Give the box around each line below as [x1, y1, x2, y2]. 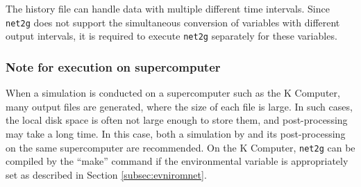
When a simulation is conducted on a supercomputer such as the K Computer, [6, 86, 340, 100]
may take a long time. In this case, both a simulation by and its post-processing [6, 126, 346, 140]
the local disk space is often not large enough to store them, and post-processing [6, 113, 348, 127]
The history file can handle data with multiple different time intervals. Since [6, 1, 330, 15]
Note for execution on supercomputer [6, 58, 221, 75]
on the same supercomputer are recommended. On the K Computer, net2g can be [6, 140, 355, 154]
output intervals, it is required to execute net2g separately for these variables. [6, 29, 337, 43]
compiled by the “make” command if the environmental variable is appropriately [6, 154, 349, 168]
